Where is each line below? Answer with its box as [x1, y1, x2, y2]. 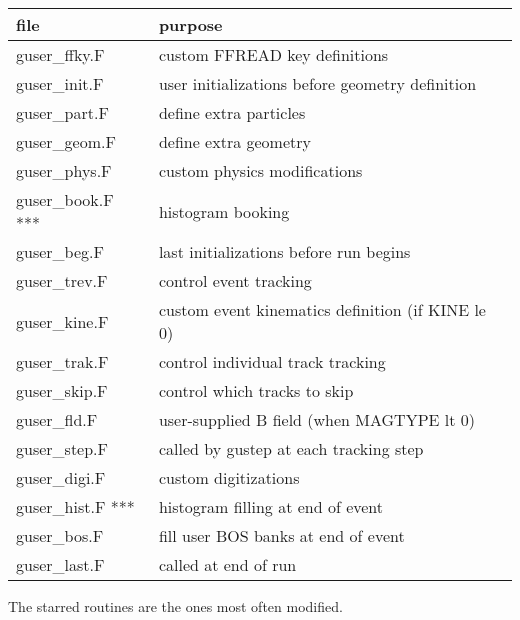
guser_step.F [16, 437, 109, 460]
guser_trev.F [16, 269, 108, 292]
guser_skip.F [16, 379, 108, 402]
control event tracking [158, 269, 312, 292]
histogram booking [158, 199, 290, 223]
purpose [158, 13, 223, 36]
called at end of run [158, 553, 297, 576]
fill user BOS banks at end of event [158, 524, 405, 547]
